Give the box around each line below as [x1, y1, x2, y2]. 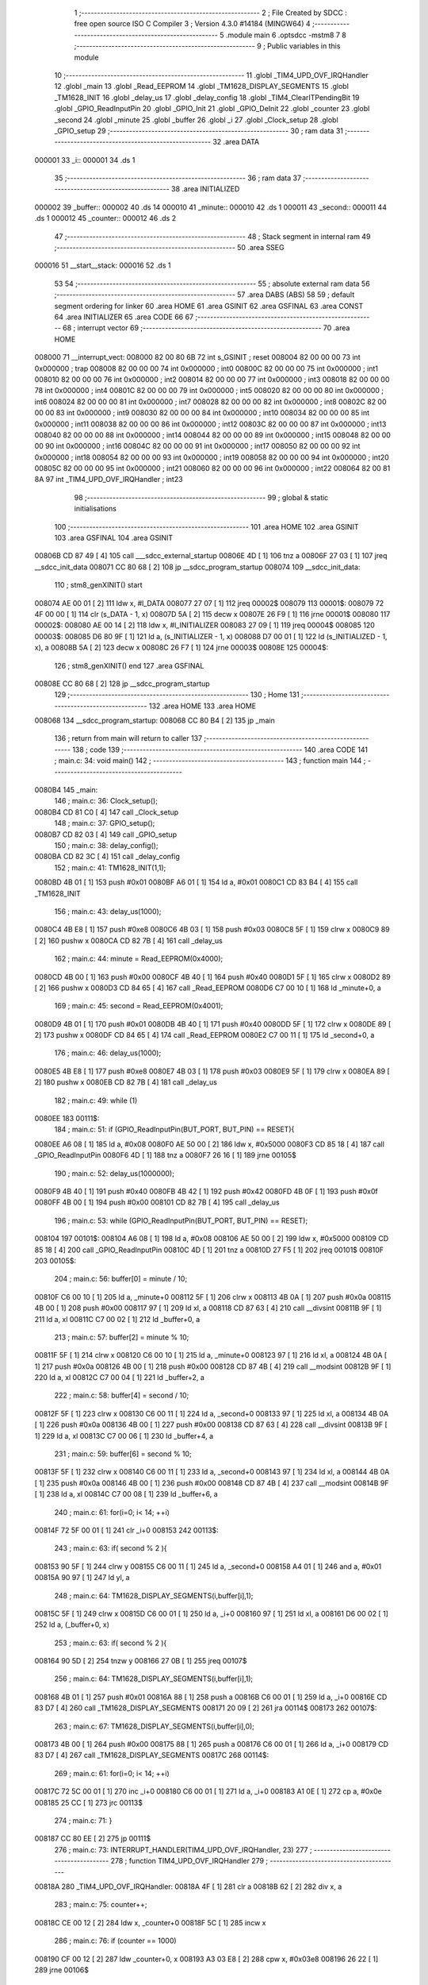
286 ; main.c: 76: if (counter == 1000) [54, 1936, 178, 1945]
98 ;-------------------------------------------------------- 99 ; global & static [74, 492, 329, 502]
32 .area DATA [212, 137, 260, 147]
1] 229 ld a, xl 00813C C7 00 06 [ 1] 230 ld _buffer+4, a [34, 1431, 214, 1440]
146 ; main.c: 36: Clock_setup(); [54, 796, 159, 806]
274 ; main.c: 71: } [54, 1816, 113, 1825]
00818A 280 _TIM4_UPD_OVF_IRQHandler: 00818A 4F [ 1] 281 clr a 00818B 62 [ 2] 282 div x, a [34, 1882, 342, 1891]
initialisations [74, 504, 117, 514]
